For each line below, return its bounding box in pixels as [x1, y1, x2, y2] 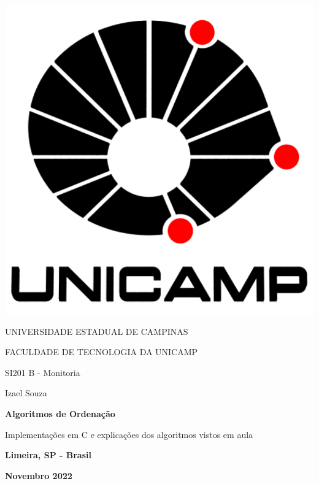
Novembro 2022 [5, 469, 72, 482]
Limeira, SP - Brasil [5, 448, 91, 461]
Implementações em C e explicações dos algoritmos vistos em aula [5, 428, 253, 440]
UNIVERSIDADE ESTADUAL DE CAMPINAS [5, 325, 188, 337]
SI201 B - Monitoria [5, 366, 80, 378]
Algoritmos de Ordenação [5, 407, 115, 420]
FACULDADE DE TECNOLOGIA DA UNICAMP [5, 345, 198, 358]
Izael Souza [5, 386, 47, 399]
